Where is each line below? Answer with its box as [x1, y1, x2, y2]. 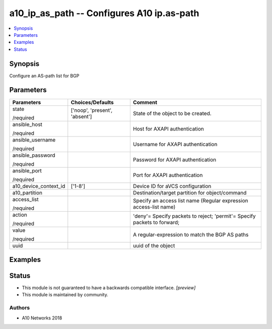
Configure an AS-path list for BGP [9, 73, 80, 79]
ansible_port [12, 167, 42, 174]
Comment [132, 99, 158, 106]
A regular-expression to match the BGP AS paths [132, 231, 249, 238]
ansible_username [12, 136, 56, 143]
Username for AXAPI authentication [132, 141, 218, 148]
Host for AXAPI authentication [132, 125, 204, 132]
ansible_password [12, 152, 55, 159]
